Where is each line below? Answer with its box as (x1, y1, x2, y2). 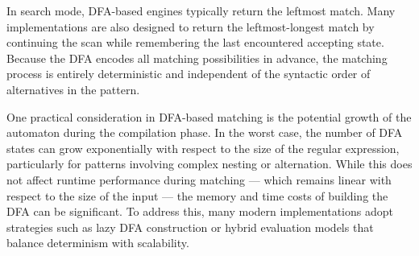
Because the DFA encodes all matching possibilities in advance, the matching (6, 49, 388, 66)
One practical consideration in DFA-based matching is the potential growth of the (6, 108, 412, 125)
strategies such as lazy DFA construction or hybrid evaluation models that (6, 218, 374, 235)
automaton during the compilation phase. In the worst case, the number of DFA (6, 124, 403, 141)
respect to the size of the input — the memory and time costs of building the (6, 187, 388, 204)
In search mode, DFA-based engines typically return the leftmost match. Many (6, 2, 396, 19)
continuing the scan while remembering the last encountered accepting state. (6, 34, 384, 51)
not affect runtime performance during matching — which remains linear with (6, 171, 392, 188)
